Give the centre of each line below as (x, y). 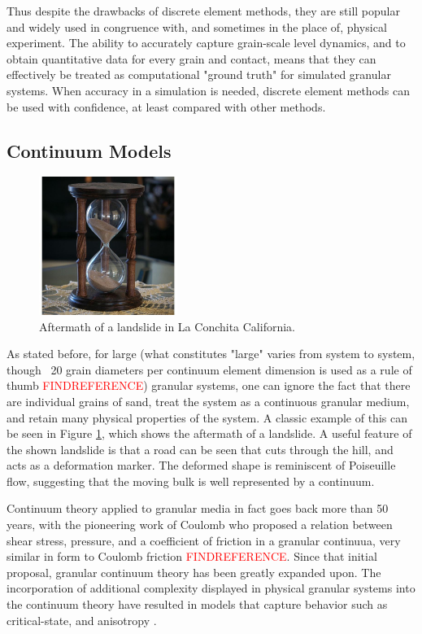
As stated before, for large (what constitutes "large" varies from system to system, (211, 354)
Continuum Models (89, 150)
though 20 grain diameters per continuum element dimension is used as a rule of (209, 369)
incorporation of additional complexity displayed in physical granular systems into (211, 588)
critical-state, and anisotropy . (82, 620)
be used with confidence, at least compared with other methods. (166, 106)
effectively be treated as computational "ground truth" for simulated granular (199, 74)
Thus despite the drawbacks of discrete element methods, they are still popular (203, 11)
